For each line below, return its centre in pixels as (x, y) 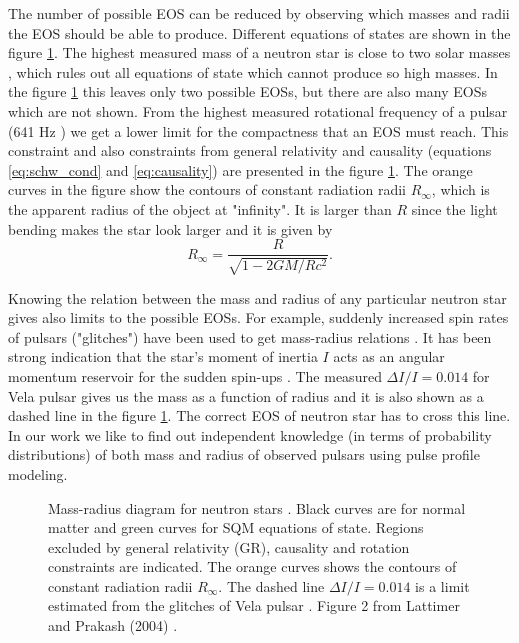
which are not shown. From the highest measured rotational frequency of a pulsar (258, 110)
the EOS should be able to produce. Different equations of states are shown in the (259, 32)
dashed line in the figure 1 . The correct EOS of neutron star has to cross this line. (259, 415)
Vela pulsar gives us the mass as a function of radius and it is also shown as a (246, 395)
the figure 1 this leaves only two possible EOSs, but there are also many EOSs (247, 91)
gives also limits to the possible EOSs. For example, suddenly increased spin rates (258, 317)
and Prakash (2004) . (113, 625)
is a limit (442, 585)
